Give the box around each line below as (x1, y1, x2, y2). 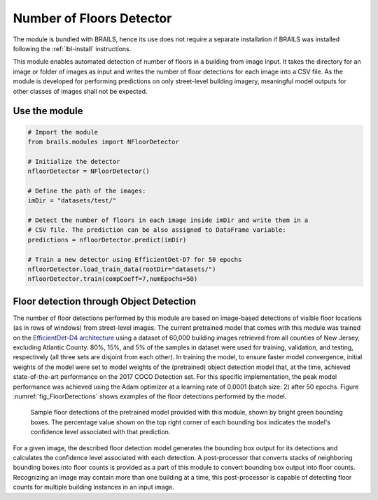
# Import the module (27, 128, 98, 136)
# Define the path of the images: (27, 186, 146, 195)
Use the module (13, 105, 83, 117)
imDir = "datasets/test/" (27, 197, 117, 204)
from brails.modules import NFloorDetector (27, 137, 180, 146)
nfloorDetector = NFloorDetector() (27, 167, 150, 175)
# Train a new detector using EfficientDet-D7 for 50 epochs (27, 256, 242, 263)
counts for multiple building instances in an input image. (13, 483, 174, 492)
